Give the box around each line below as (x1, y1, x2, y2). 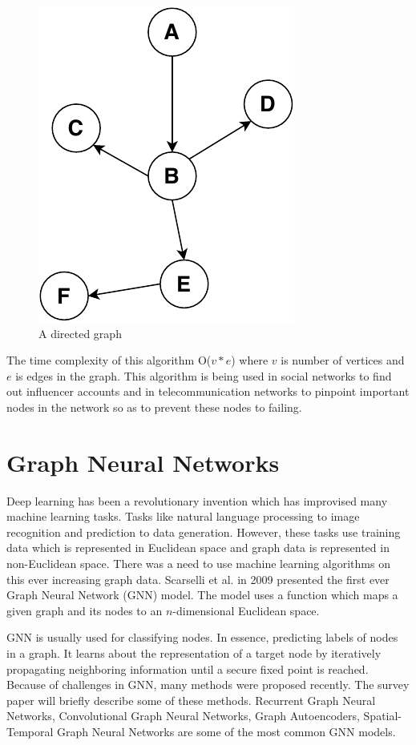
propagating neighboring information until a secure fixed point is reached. (6, 660, 369, 677)
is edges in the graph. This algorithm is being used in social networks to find (15, 367, 392, 384)
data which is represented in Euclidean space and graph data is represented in (6, 539, 390, 556)
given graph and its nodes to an (6, 602, 163, 618)
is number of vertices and (281, 352, 405, 368)
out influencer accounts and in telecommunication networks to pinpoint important (6, 383, 410, 400)
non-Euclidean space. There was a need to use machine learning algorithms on (6, 555, 390, 572)
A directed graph (38, 324, 122, 341)
